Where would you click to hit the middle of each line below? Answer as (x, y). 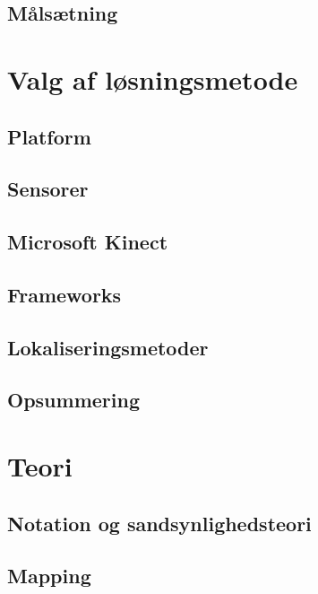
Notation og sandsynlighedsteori (159, 523)
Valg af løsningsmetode (153, 79)
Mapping (49, 576)
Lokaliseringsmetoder (108, 347)
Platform (49, 136)
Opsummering (73, 400)
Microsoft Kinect (88, 242)
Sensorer (48, 189)
